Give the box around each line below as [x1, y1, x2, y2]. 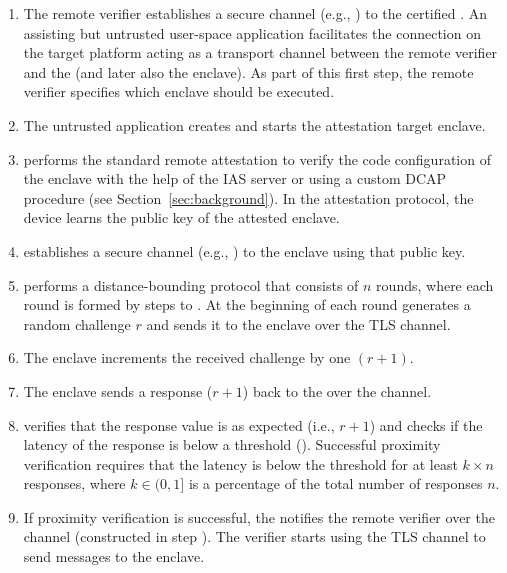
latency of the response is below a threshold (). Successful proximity [23, 434, 441, 455]
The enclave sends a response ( [23, 380, 213, 401]
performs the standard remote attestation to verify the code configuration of [23, 148, 491, 169]
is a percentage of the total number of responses [188, 473, 483, 494]
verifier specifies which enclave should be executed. [23, 81, 335, 102]
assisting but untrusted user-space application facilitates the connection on [23, 22, 481, 43]
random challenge [23, 313, 131, 334]
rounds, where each [376, 274, 494, 295]
